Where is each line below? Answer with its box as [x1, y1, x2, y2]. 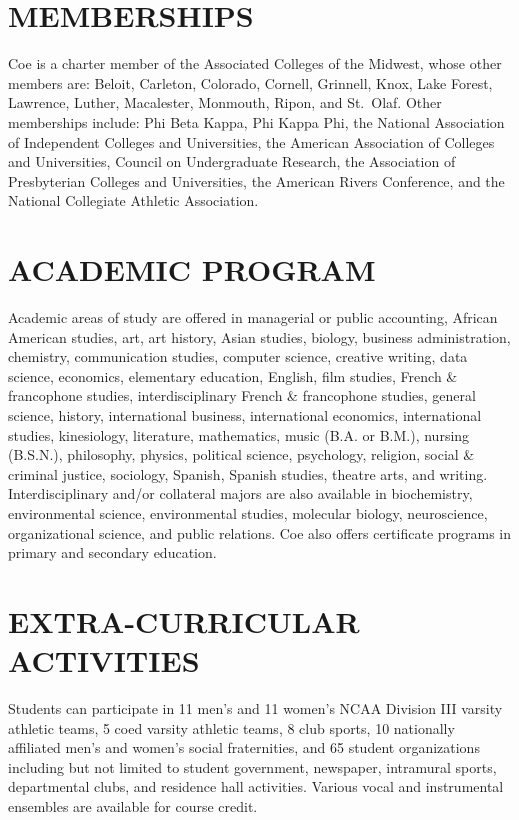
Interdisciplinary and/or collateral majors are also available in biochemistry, [8, 483, 473, 504]
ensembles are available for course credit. [8, 796, 258, 816]
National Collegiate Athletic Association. [8, 190, 259, 211]
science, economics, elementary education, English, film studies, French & [8, 365, 458, 386]
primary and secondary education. [8, 542, 217, 563]
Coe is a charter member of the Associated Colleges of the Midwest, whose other [8, 53, 502, 74]
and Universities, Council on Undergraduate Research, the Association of [8, 151, 456, 172]
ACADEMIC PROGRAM [8, 249, 376, 290]
